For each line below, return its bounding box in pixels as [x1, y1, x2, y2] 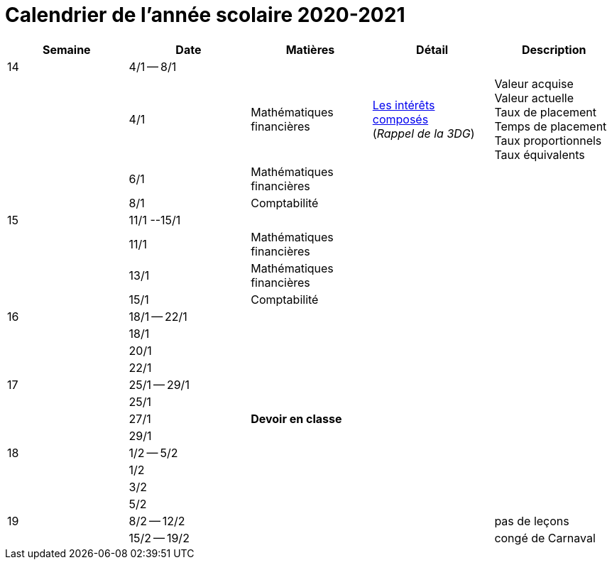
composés [372, 111, 429, 126]
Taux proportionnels [494, 133, 602, 148]
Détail [416, 42, 449, 57]
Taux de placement [494, 104, 596, 119]
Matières [285, 42, 335, 57]
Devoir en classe [251, 411, 342, 426]
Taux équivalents [494, 147, 585, 162]
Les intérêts [372, 97, 435, 112]
